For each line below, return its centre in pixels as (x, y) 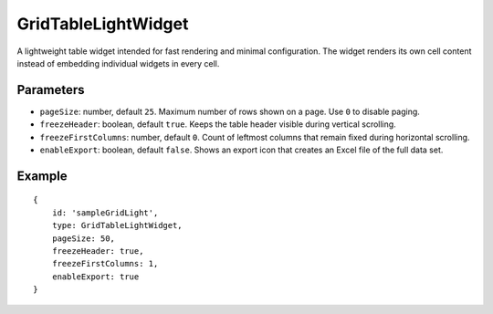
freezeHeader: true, (98, 251)
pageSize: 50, (84, 238)
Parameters (51, 90)
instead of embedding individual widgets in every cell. (118, 63)
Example (42, 176)
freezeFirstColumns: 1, (105, 264)
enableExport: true (95, 277)
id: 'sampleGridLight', (105, 213)
